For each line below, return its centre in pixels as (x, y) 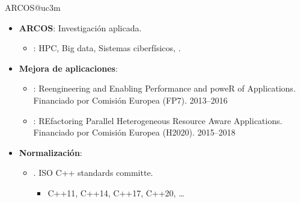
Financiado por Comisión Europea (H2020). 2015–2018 (134, 132)
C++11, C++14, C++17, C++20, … (116, 192)
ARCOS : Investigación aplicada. (80, 27)
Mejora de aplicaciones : (68, 68)
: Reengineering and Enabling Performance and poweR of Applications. (164, 88)
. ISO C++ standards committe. (93, 173)
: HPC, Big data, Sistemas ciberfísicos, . (107, 48)
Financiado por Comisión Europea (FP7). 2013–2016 (130, 100)
